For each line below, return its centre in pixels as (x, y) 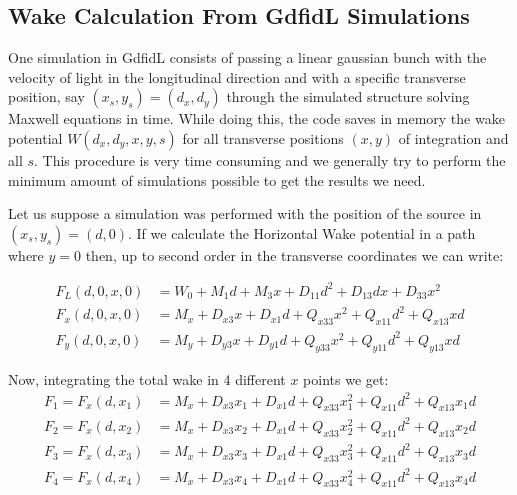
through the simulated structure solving (348, 96)
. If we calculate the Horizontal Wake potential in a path (302, 232)
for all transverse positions (263, 137)
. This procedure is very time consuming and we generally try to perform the (270, 159)
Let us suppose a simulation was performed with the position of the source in (245, 213)
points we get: (346, 378)
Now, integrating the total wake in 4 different (147, 378)
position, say (46, 96)
